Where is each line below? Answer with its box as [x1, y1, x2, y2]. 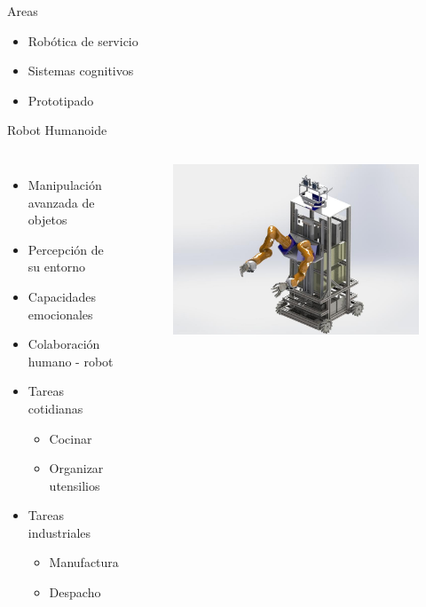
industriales [28, 523, 91, 541]
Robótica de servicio [28, 31, 138, 50]
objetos [28, 210, 67, 229]
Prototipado [28, 91, 94, 109]
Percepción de [28, 240, 104, 258]
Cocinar [49, 429, 92, 447]
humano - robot [28, 351, 114, 370]
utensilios [49, 476, 100, 494]
